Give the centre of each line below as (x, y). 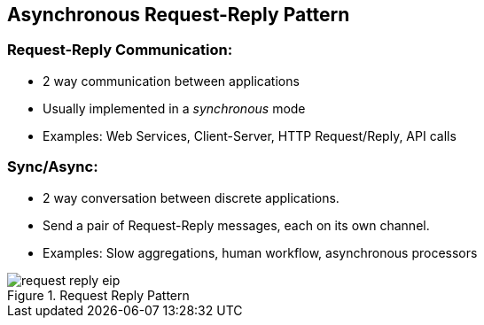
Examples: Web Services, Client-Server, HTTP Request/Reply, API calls (250, 135)
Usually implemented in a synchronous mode (174, 108)
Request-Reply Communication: (120, 50)
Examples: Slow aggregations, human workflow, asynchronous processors (260, 252)
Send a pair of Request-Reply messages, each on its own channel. (236, 225)
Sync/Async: (53, 167)
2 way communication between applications (171, 81)
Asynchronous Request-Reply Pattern (179, 15)
